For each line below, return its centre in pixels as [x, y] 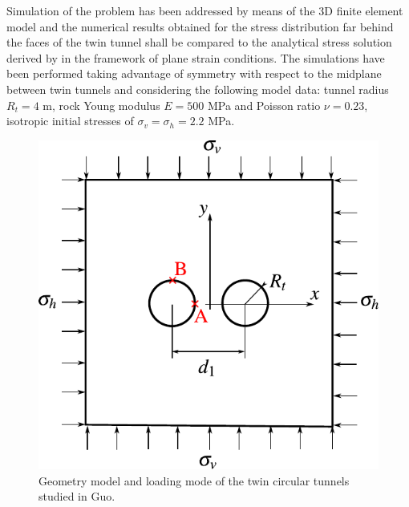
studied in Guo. [77, 496]
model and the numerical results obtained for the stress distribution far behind [200, 26]
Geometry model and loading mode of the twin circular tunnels [194, 480]
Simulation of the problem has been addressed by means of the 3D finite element [205, 10]
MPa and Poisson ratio [264, 105]
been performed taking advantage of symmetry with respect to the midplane [194, 73]
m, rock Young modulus [101, 105]
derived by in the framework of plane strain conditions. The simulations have [196, 57]
